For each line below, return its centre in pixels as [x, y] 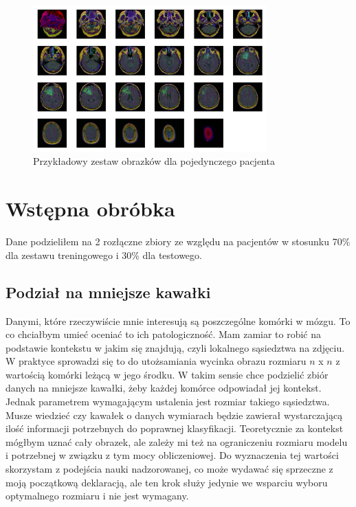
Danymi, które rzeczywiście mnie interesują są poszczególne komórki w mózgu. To [178, 320]
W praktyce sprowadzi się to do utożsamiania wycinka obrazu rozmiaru [156, 361]
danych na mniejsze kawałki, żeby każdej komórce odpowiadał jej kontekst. [164, 388]
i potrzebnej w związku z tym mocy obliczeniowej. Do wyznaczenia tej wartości [172, 455]
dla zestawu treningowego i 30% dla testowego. [104, 255]
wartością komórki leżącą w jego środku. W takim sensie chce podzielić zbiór [167, 374]
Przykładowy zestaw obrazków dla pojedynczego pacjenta [154, 161]
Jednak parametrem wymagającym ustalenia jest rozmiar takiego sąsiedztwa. [168, 402]
